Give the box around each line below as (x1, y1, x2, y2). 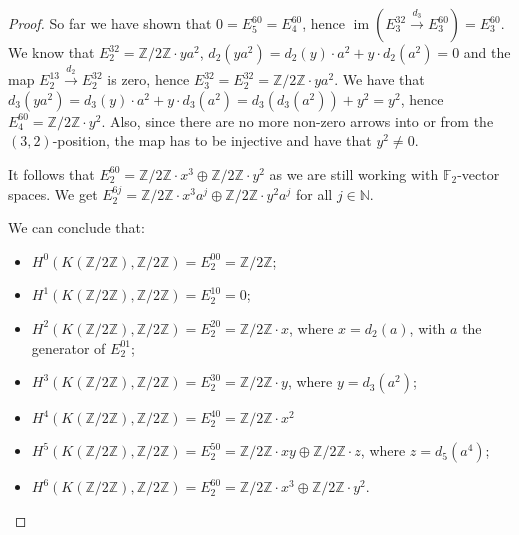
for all (295, 183, 333, 204)
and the (463, 42, 511, 62)
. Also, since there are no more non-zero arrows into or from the (101, 110, 494, 131)
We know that (8, 42, 95, 62)
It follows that (8, 163, 95, 184)
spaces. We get (8, 183, 98, 204)
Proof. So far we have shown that (8, 13, 212, 33)
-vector (457, 163, 500, 184)
